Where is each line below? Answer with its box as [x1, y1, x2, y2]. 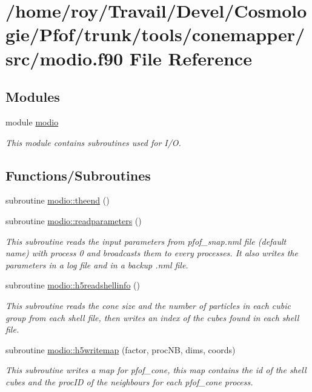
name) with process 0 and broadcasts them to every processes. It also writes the [5, 247, 298, 259]
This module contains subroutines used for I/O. [5, 136, 181, 148]
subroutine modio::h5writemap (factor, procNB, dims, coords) [5, 343, 236, 356]
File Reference [129, 45, 252, 70]
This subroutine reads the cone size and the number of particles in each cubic [5, 299, 291, 311]
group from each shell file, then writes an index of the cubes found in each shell [5, 311, 299, 324]
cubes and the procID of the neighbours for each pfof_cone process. [5, 375, 253, 388]
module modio [5, 115, 59, 128]
